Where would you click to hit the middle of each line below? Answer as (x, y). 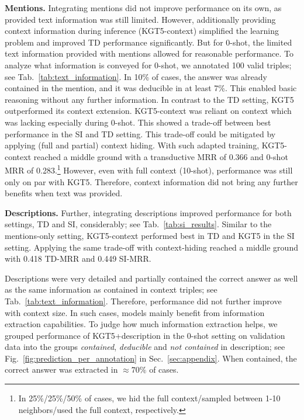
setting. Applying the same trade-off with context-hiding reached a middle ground (151, 247)
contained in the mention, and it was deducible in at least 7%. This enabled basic (151, 88)
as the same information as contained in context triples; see (111, 289)
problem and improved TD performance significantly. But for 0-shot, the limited (148, 42)
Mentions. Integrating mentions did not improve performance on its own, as (143, 8)
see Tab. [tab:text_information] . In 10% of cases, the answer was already (136, 76)
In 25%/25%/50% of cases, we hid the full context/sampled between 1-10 (149, 398)
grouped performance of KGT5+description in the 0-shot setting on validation (145, 335)
